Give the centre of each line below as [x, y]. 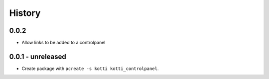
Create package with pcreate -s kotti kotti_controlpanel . [90, 68]
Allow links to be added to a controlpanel [64, 43]
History [25, 13]
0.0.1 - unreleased [38, 56]
